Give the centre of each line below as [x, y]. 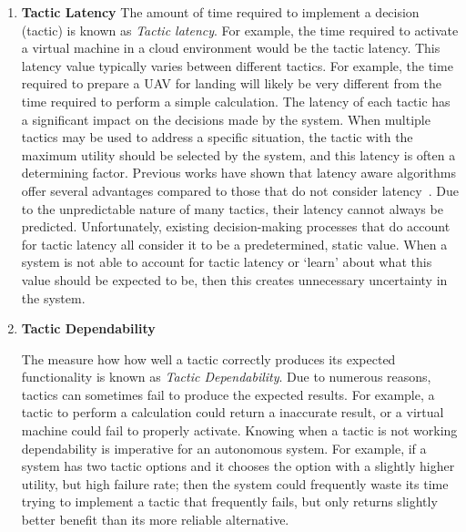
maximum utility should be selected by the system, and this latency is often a [238, 154]
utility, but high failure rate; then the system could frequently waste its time [235, 483]
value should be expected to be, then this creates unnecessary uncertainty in [234, 279]
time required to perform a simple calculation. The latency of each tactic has [236, 101]
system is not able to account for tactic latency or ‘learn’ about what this [227, 262]
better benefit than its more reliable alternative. [155, 520]
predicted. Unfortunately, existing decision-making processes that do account [236, 226]
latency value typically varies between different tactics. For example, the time [237, 65]
